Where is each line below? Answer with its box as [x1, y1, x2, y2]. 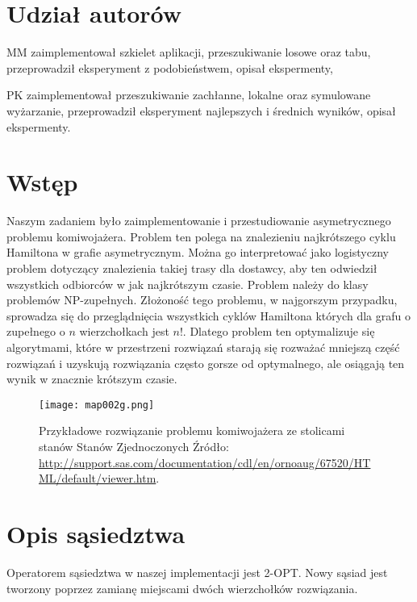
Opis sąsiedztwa [6, 516, 186, 550]
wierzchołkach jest [79, 323, 169, 340]
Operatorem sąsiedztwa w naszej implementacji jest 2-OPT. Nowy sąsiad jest [6, 563, 388, 580]
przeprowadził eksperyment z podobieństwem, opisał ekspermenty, [6, 59, 333, 76]
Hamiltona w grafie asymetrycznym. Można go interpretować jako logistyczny [6, 244, 389, 261]
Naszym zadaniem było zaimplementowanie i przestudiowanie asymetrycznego [6, 212, 391, 229]
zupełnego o [6, 323, 65, 340]
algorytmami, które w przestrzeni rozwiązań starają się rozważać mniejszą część [6, 338, 400, 355]
